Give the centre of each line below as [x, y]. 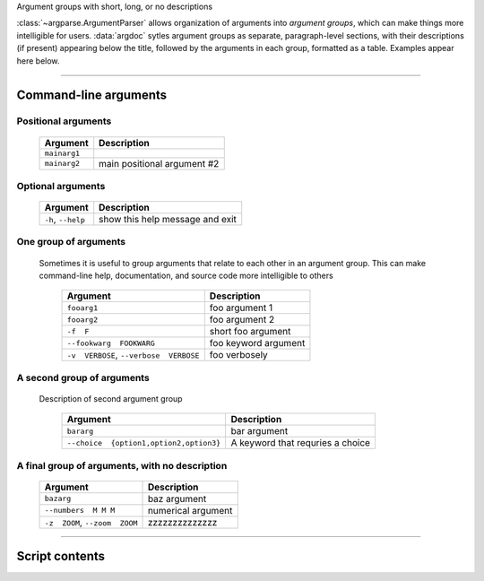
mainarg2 [62, 164]
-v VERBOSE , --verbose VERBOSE [133, 355]
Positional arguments [64, 121]
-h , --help [65, 220]
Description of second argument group [111, 399]
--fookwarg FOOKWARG [111, 343]
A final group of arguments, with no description [122, 465]
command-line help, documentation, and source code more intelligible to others [186, 276]
